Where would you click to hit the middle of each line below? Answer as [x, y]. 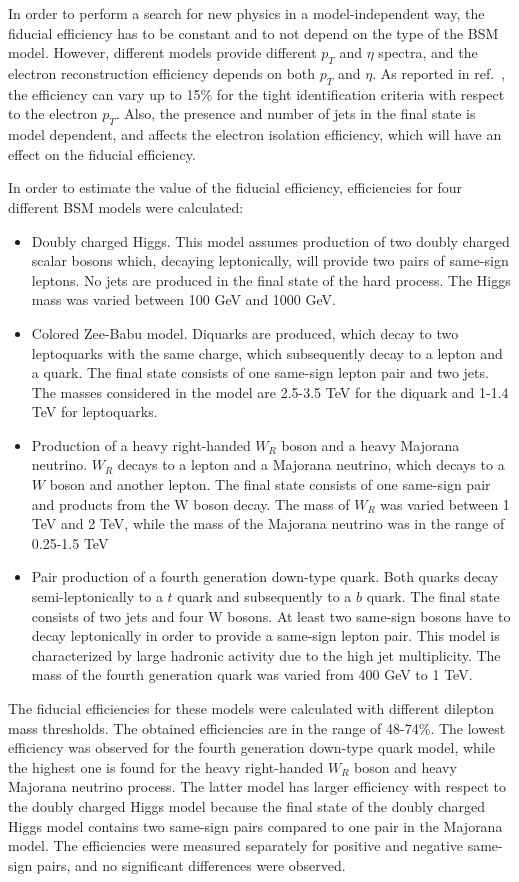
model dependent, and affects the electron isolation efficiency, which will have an [255, 134]
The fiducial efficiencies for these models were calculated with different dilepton [251, 708]
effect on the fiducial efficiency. [102, 153]
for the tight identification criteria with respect [360, 93]
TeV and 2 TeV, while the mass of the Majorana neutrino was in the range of [268, 523]
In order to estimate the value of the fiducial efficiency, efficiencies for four [235, 187]
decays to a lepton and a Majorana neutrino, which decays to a [311, 464]
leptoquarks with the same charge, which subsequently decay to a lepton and [267, 352]
